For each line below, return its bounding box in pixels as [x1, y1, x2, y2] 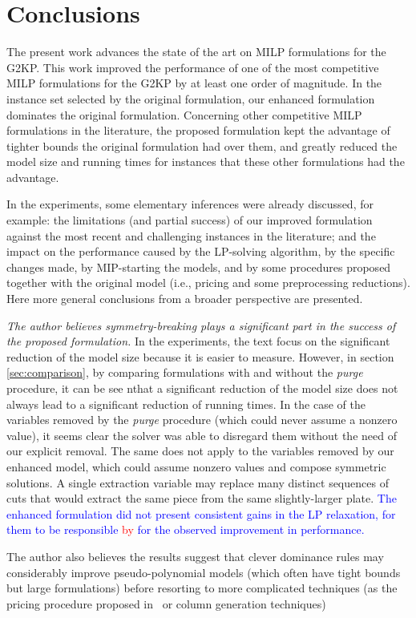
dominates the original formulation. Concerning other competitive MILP [6, 106, 362, 123]
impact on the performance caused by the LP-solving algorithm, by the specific [6, 243, 395, 260]
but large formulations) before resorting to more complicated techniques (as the [6, 580, 398, 596]
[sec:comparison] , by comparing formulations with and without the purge [6, 364, 363, 381]
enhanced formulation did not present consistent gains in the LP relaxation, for [6, 505, 396, 522]
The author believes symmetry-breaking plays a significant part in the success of [6, 317, 396, 333]
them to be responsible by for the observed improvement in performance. [6, 521, 365, 538]
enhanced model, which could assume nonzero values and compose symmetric [6, 458, 386, 475]
